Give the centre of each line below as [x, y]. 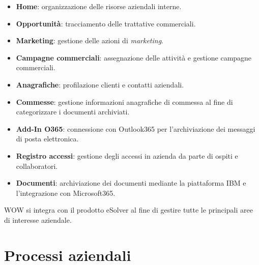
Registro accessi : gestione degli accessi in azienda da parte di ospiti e [127, 155]
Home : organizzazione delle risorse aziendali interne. [99, 6]
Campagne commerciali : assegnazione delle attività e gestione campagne [134, 57]
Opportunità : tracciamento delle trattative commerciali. [106, 23]
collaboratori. [37, 166]
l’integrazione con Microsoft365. [66, 193]
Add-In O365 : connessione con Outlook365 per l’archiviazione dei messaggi [136, 128]
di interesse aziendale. [38, 219]
